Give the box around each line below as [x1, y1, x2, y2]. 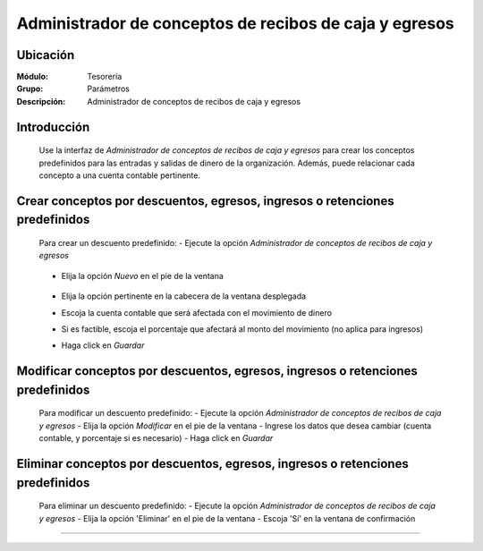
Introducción [16, 119, 90, 134]
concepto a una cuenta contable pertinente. [38, 170, 201, 181]
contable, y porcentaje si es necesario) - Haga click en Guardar [38, 433, 274, 444]
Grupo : [16, 83, 44, 94]
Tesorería [87, 72, 123, 82]
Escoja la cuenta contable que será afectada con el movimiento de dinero [61, 307, 333, 318]
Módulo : [16, 72, 49, 82]
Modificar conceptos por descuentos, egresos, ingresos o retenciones [16, 363, 418, 379]
